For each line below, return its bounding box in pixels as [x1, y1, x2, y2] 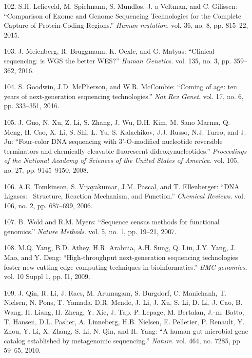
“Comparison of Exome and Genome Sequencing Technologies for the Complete [4, 10, 242, 20]
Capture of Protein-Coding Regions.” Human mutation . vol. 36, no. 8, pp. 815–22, [4, 20, 248, 30]
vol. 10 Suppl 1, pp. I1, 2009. [4, 271, 90, 281]
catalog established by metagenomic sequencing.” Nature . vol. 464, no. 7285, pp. [4, 335, 242, 345]
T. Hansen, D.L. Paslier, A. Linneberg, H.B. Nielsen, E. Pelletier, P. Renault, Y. [4, 316, 245, 326]
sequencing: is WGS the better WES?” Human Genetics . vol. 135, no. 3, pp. [4, 55, 232, 65]
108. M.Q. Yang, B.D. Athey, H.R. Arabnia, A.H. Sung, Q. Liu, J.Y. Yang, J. [4, 242, 236, 253]
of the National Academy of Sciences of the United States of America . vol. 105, [4, 155, 239, 165]
